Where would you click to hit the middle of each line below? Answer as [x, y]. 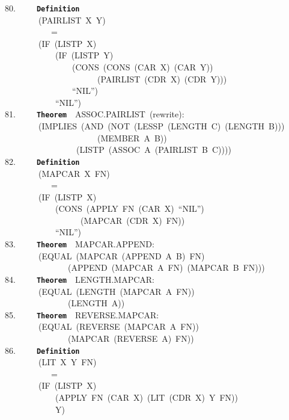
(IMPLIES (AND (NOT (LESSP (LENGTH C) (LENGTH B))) [161, 126]
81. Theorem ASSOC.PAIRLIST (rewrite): [95, 114]
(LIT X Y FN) [67, 362]
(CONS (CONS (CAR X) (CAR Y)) [142, 67]
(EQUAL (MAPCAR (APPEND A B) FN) [121, 255]
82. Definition [42, 161]
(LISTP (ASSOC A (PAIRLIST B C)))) [154, 150]
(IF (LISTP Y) [84, 55]
